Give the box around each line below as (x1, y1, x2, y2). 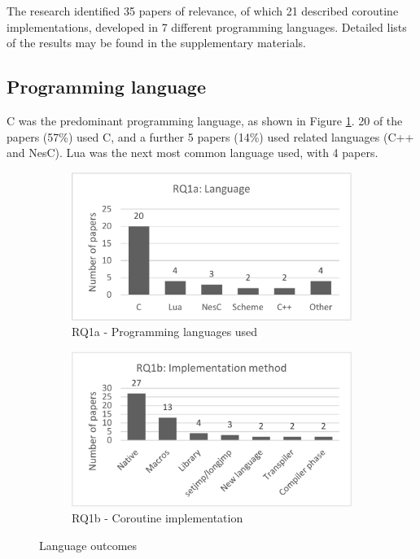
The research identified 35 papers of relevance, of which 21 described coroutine (7, 2, 399, 19)
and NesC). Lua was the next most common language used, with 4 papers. (7, 144, 378, 161)
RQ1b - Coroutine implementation (72, 509, 243, 526)
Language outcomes (39, 536, 138, 553)
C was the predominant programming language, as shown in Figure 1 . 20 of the (7, 111, 403, 129)
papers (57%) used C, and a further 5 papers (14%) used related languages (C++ (7, 128, 414, 145)
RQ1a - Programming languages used (72, 323, 258, 340)
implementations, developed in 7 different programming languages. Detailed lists (7, 18, 407, 35)
